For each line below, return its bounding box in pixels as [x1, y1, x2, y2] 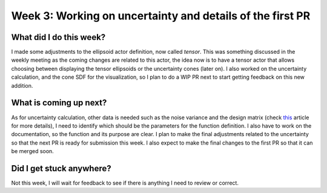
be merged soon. [11, 148, 54, 155]
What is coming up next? [11, 97, 107, 108]
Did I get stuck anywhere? [11, 163, 111, 174]
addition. [11, 82, 33, 89]
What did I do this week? [11, 32, 106, 42]
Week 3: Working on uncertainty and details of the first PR [11, 9, 311, 22]
